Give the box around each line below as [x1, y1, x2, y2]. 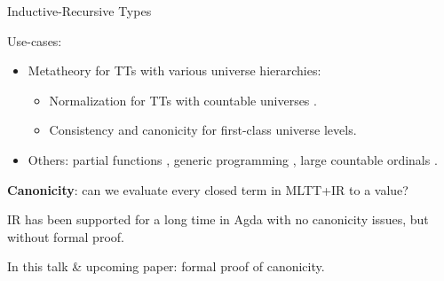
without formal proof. [7, 227, 124, 246]
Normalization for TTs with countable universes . [49, 90, 317, 109]
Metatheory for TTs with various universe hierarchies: [28, 61, 321, 80]
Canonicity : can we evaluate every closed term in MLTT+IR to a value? [7, 180, 408, 199]
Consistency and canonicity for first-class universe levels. [49, 121, 357, 139]
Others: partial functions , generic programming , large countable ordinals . [28, 150, 438, 168]
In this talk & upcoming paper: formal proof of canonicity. [7, 257, 325, 276]
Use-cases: [7, 31, 62, 50]
